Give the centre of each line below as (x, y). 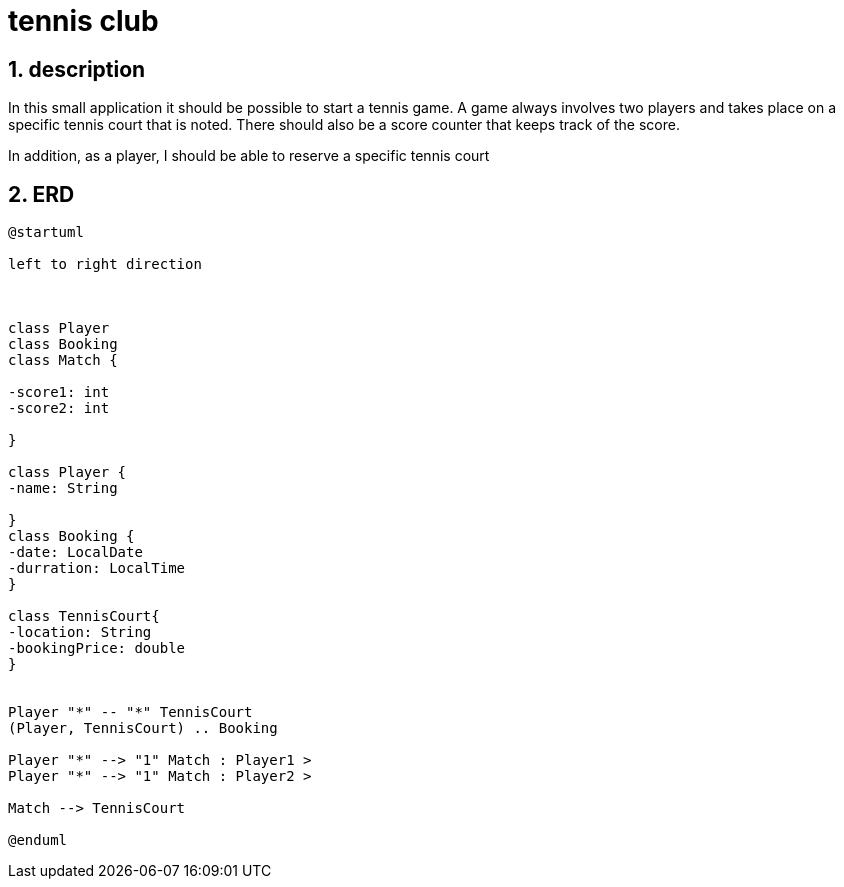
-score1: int (59, 392)
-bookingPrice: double (97, 648)
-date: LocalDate (75, 552)
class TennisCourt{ (84, 616)
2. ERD (41, 194)
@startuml (46, 232)
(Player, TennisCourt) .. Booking (143, 728)
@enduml (38, 840)
